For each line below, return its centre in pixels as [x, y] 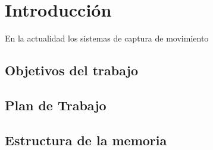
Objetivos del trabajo [72, 70]
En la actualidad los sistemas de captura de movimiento [107, 38]
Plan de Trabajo [56, 105]
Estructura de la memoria [86, 140]
